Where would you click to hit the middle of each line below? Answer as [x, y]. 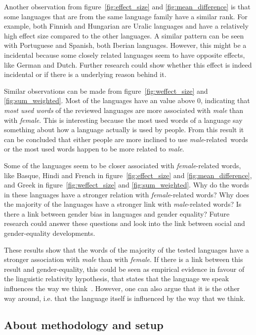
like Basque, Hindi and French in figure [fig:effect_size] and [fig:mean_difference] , [128, 175]
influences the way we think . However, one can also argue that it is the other [122, 288]
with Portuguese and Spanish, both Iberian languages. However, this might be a [125, 45]
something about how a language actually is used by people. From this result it [124, 130]
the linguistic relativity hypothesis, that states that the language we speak [117, 279]
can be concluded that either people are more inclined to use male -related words [126, 139]
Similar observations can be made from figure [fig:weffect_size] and [106, 91]
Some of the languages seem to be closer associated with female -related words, [123, 165]
